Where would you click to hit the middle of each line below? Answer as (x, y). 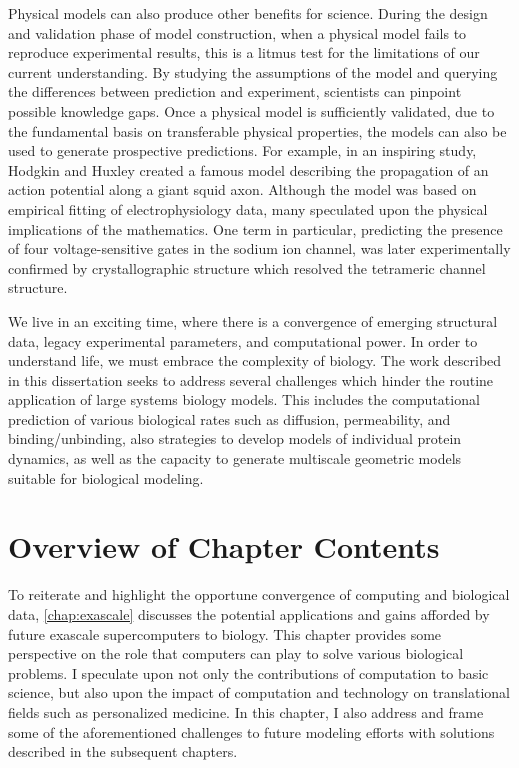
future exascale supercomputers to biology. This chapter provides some (225, 633)
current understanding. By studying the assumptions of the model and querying (253, 71)
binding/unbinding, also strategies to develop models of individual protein (235, 438)
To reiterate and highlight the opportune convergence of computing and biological (259, 594)
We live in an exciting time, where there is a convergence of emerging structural (253, 320)
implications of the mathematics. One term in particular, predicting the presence (255, 228)
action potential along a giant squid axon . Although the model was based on (242, 189)
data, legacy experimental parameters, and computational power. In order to (243, 340)
